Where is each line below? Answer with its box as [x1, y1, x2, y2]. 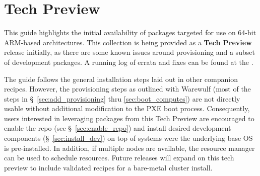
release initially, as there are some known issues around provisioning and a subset [4, 47, 255, 57]
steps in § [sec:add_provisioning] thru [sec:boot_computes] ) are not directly [4, 93, 240, 104]
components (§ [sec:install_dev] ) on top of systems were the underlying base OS [4, 133, 253, 143]
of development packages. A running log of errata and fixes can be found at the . [4, 56, 253, 67]
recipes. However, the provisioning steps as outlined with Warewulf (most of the [4, 83, 251, 94]
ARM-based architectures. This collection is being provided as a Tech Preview [4, 37, 252, 47]
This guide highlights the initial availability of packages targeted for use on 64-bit [4, 27, 256, 38]
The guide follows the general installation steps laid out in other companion [4, 73, 238, 84]
